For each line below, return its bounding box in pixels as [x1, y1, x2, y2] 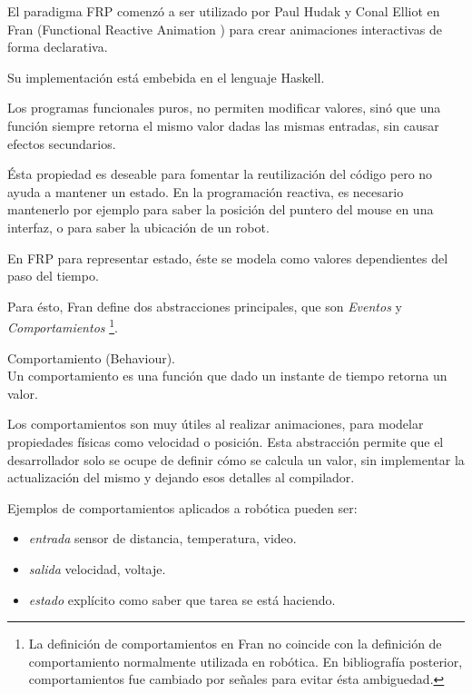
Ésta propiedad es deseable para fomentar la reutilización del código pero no [7, 164, 433, 183]
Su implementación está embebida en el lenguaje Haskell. [7, 67, 325, 86]
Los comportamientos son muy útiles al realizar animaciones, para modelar [7, 414, 424, 433]
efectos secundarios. [7, 134, 116, 153]
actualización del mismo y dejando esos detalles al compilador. [7, 468, 355, 487]
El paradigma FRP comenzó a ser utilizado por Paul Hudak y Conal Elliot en [7, 2, 440, 20]
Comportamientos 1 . [7, 315, 118, 336]
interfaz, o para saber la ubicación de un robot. [7, 217, 270, 236]
